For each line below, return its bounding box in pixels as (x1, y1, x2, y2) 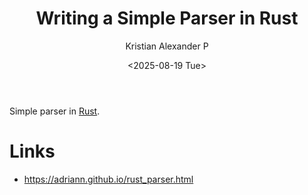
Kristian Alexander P (125, 40, 209, 52)
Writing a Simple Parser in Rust (35, 7, 299, 30)
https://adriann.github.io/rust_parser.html (23, 173, 194, 185)
